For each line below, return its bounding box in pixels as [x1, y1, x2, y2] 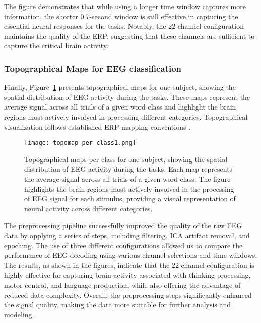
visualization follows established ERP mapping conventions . [4, 121, 191, 132]
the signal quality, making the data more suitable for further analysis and [4, 299, 231, 310]
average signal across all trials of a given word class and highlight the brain [4, 101, 236, 112]
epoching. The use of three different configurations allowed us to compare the [4, 240, 243, 250]
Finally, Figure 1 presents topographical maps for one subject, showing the [4, 82, 236, 92]
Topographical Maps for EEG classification [4, 62, 181, 74]
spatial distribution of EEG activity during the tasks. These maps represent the [4, 91, 250, 102]
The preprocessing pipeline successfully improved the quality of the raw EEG [4, 220, 242, 231]
